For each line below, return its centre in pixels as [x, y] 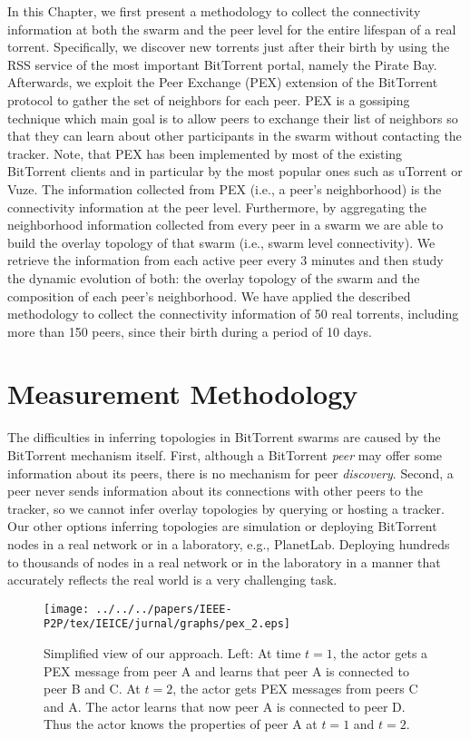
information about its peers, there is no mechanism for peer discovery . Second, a [230, 473]
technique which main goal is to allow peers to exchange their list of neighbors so [233, 118]
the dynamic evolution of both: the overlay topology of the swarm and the [214, 277]
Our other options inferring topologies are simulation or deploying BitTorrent [222, 526]
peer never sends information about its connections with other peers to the [215, 491]
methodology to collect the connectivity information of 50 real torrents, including [233, 314]
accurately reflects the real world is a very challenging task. [172, 580]
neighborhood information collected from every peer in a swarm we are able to [225, 225]
